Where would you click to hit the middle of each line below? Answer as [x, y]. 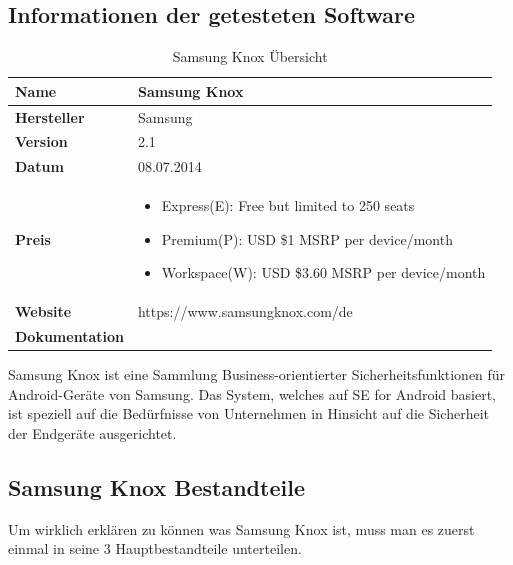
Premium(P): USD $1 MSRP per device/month [307, 238]
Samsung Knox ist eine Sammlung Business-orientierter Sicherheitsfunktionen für [257, 374]
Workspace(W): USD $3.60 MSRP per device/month [323, 272]
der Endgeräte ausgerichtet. [92, 432]
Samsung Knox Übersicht [250, 56]
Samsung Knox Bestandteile [156, 486]
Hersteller [50, 116]
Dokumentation [69, 336]
